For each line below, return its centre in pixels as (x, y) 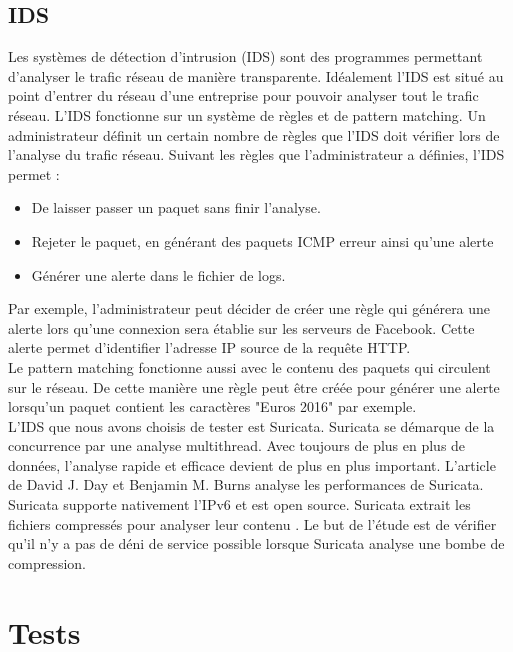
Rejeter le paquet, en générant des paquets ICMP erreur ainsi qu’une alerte (262, 240)
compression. (47, 562)
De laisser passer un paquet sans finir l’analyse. (176, 207)
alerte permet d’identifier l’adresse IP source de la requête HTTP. (209, 347)
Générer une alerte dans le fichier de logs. (158, 274)
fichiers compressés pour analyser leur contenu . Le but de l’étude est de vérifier (252, 523)
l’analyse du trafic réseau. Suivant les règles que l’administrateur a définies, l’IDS (256, 154)
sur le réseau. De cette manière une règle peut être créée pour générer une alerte (254, 386)
